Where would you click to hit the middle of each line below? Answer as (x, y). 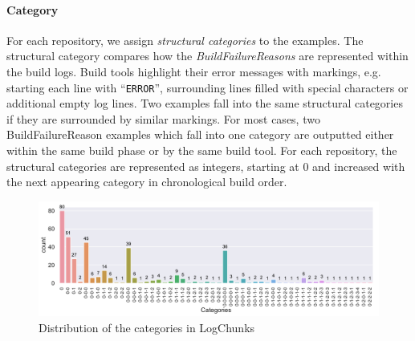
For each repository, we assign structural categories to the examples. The (185, 40)
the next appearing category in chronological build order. (147, 182)
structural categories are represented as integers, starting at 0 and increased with (206, 166)
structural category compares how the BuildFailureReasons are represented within (207, 56)
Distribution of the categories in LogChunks (147, 327)
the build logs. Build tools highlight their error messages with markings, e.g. (194, 71)
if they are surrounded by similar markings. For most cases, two (163, 118)
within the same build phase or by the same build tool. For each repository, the (202, 150)
